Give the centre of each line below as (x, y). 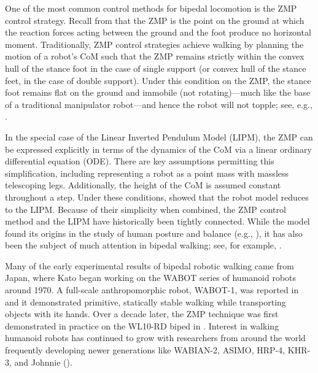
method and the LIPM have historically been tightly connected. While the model (157, 221)
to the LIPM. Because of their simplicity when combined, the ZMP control (145, 209)
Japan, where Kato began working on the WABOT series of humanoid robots (151, 278)
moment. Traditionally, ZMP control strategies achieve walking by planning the (154, 44)
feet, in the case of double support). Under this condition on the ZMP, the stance (158, 80)
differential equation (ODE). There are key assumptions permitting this (140, 161)
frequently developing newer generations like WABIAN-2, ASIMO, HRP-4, (145, 350)
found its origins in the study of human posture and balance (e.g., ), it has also (154, 233)
